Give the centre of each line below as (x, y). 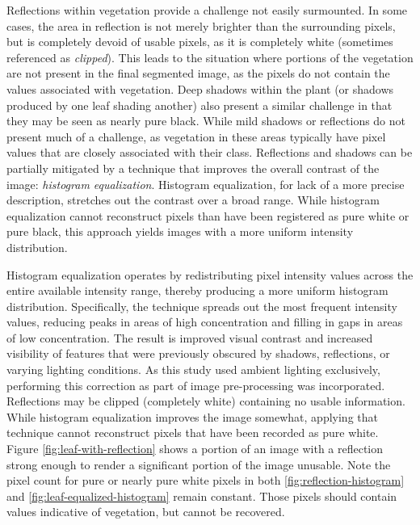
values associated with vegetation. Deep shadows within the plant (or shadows (200, 88)
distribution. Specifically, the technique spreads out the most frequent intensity (202, 306)
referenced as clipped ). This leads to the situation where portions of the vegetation (210, 57)
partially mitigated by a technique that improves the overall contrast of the (193, 168)
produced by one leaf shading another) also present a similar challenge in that (199, 105)
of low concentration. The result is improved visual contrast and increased (190, 337)
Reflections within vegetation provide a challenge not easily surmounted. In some (207, 10)
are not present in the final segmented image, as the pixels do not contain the (198, 73)
